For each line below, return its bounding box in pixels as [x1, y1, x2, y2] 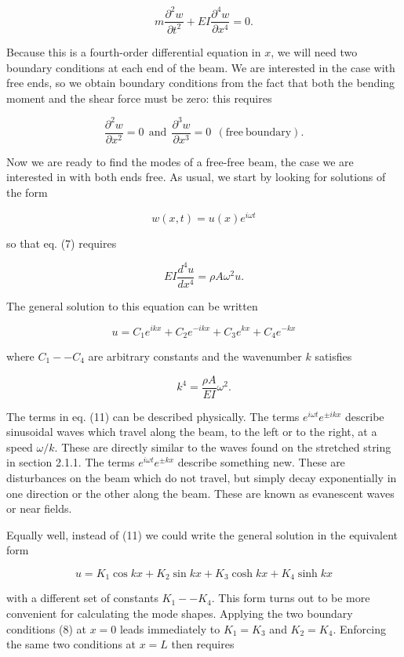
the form [6, 184, 48, 201]
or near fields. [6, 500, 72, 517]
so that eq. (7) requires [6, 234, 117, 251]
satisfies [315, 347, 352, 364]
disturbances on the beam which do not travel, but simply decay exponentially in [6, 470, 397, 486]
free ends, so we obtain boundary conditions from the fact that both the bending [6, 74, 395, 91]
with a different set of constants [6, 590, 158, 606]
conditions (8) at [6, 620, 86, 637]
